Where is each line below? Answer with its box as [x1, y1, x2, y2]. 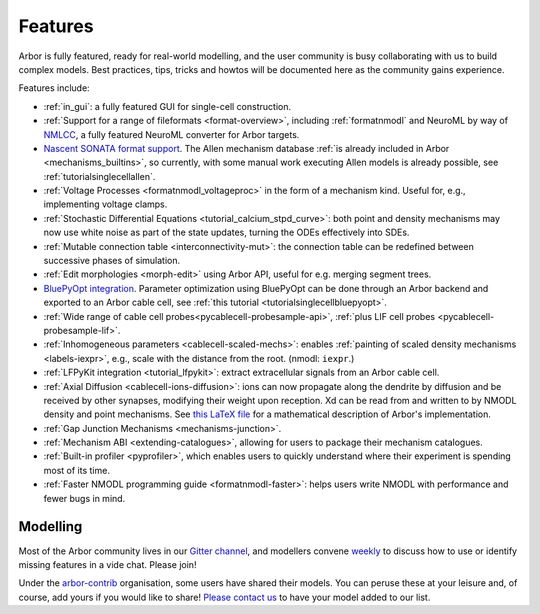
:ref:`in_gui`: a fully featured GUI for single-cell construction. [43, 100, 292, 112]
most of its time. [43, 464, 110, 476]
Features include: [18, 82, 90, 94]
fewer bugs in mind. [43, 492, 126, 504]
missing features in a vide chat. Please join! [18, 558, 197, 570]
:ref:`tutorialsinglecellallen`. [43, 170, 156, 182]
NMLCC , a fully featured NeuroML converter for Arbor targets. [43, 128, 300, 140]
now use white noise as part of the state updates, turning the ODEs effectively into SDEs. [43, 226, 410, 239]
